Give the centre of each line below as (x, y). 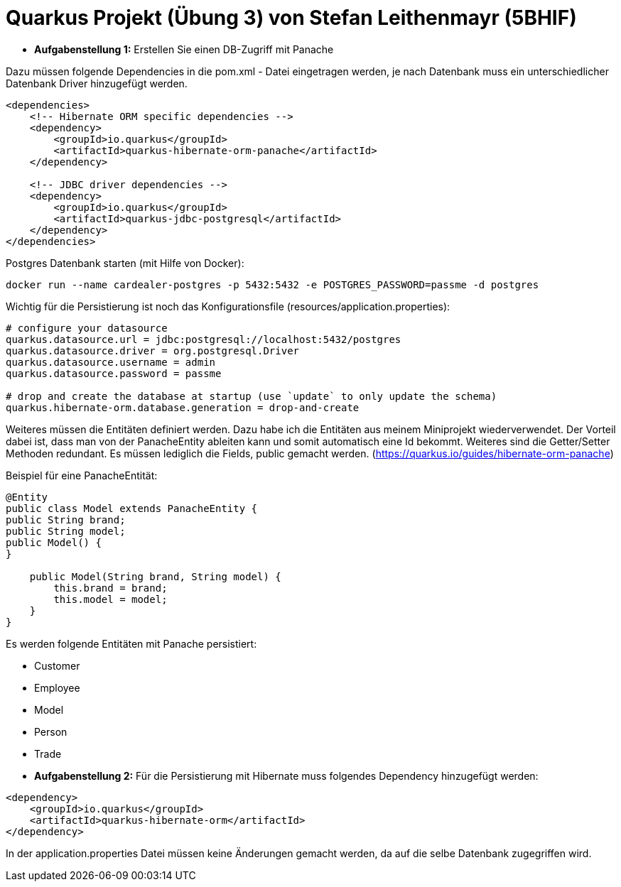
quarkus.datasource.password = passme (114, 373)
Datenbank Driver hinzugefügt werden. (97, 83)
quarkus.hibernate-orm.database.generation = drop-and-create (183, 407)
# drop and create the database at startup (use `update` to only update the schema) (252, 396)
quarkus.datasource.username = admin (111, 362)
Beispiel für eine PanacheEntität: (82, 475)
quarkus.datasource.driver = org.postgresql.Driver (153, 350)
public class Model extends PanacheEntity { (132, 508)
